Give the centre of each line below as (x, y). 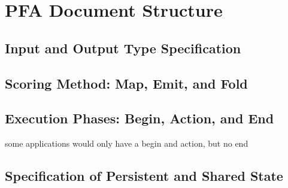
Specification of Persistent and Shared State (144, 176)
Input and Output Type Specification (123, 48)
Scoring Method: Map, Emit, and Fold (126, 83)
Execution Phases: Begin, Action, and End (140, 118)
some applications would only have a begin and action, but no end (127, 143)
